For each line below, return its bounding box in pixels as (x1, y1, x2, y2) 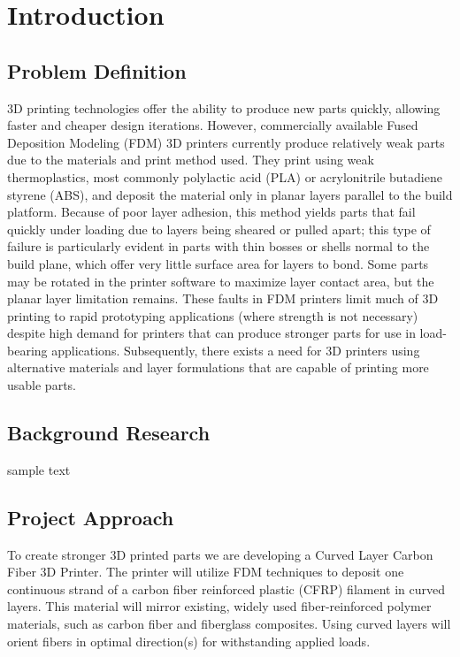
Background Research (7, 419, 211, 447)
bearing (7, 340, 48, 359)
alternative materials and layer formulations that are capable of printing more (7, 358, 429, 377)
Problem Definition (7, 57, 187, 84)
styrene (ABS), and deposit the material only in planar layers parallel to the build (7, 185, 453, 203)
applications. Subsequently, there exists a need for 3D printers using (51, 340, 420, 359)
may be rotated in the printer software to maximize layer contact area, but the (7, 271, 434, 290)
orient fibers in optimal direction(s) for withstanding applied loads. (7, 631, 371, 650)
